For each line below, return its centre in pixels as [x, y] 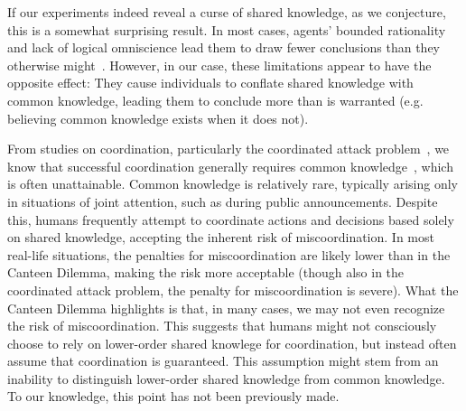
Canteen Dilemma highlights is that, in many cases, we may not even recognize [226, 308]
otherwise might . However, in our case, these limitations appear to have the [219, 65]
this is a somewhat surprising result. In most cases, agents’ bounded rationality [227, 29]
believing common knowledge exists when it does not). [158, 118]
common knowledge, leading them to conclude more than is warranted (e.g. [215, 100]
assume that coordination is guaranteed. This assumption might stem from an [223, 361]
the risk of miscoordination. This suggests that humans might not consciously [222, 326]
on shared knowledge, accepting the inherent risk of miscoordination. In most [221, 237]
